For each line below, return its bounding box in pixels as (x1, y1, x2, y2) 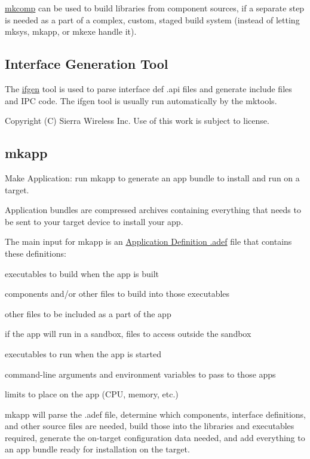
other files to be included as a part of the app (5, 307, 171, 320)
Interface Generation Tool (5, 54, 168, 73)
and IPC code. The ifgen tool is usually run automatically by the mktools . (5, 94, 277, 107)
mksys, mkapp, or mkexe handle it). (5, 25, 137, 38)
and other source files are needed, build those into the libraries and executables (5, 420, 294, 432)
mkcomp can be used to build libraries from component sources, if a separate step (5, 2, 305, 14)
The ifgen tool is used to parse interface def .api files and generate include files (5, 82, 292, 95)
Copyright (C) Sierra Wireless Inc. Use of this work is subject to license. (5, 114, 269, 127)
